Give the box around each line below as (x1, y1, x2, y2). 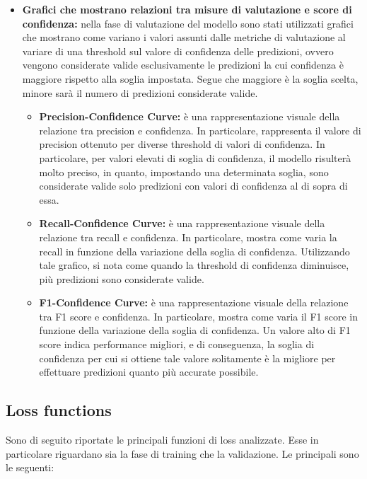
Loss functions (6, 399, 112, 421)
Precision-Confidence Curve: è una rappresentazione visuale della (39, 109, 340, 124)
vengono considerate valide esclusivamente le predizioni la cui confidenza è (22, 57, 344, 72)
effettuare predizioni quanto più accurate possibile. (39, 364, 259, 379)
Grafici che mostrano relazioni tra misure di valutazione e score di (22, 2, 352, 16)
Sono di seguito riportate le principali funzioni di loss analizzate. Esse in (6, 432, 319, 447)
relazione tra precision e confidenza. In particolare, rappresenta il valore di (39, 122, 361, 137)
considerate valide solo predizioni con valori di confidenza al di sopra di (39, 178, 348, 193)
